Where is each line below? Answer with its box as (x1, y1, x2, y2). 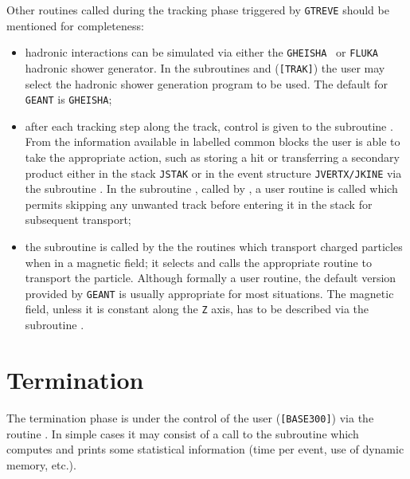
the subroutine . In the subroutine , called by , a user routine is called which (25, 180, 398, 197)
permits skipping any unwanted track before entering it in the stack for (25, 195, 373, 212)
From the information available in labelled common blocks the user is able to (25, 133, 400, 150)
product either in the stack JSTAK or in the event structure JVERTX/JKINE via (25, 164, 402, 181)
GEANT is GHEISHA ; (25, 91, 112, 108)
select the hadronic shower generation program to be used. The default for (25, 75, 388, 92)
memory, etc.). (6, 456, 76, 473)
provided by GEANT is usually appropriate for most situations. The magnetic (25, 285, 394, 301)
